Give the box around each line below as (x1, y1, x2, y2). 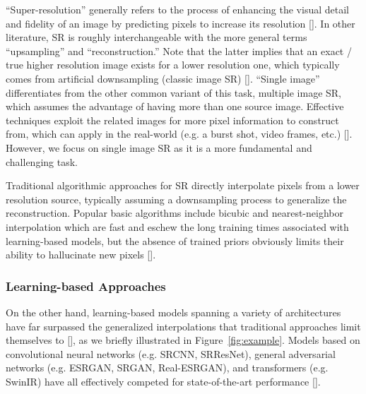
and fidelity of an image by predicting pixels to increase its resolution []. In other (6, 16, 355, 30)
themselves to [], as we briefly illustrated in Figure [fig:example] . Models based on (6, 333, 360, 347)
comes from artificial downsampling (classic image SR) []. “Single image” (6, 71, 320, 85)
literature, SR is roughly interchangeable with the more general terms (6, 30, 307, 44)
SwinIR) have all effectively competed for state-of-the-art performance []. (6, 374, 321, 388)
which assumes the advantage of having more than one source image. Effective (6, 99, 344, 114)
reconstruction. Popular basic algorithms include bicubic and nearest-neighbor (6, 205, 343, 220)
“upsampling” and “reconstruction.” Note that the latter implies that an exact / (6, 43, 352, 58)
